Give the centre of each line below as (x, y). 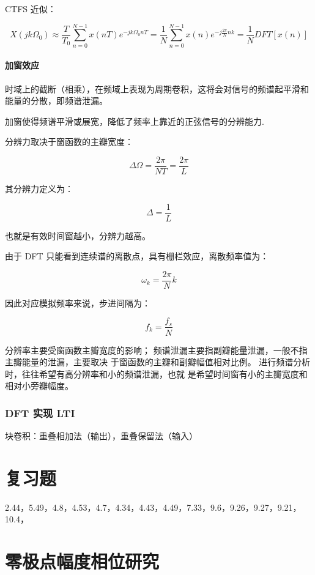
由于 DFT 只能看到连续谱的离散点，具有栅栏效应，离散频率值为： (137, 256)
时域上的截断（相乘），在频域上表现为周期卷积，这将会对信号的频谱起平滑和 (157, 88)
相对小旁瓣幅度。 (39, 386)
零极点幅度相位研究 (82, 561)
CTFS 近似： (31, 9)
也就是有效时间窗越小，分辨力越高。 (78, 235)
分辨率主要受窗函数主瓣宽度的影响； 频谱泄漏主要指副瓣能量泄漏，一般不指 (156, 350)
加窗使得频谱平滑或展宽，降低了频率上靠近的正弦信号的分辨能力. (135, 121)
